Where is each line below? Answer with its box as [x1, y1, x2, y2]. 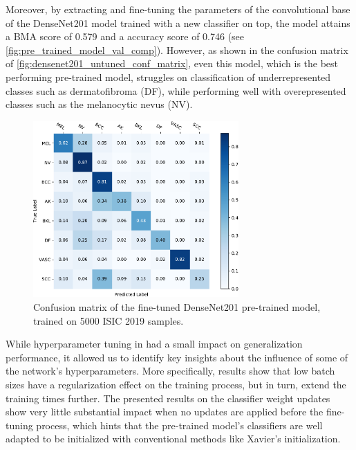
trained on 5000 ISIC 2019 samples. [33, 313, 184, 327]
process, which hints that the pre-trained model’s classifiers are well [36, 417, 323, 432]
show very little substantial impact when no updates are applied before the [6, 404, 324, 419]
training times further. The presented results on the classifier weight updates [6, 390, 330, 405]
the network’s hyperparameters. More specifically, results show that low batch [6, 363, 335, 378]
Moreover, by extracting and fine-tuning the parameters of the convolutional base [6, 2, 350, 16]
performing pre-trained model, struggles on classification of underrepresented [6, 69, 331, 84]
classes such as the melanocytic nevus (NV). [6, 97, 193, 111]
